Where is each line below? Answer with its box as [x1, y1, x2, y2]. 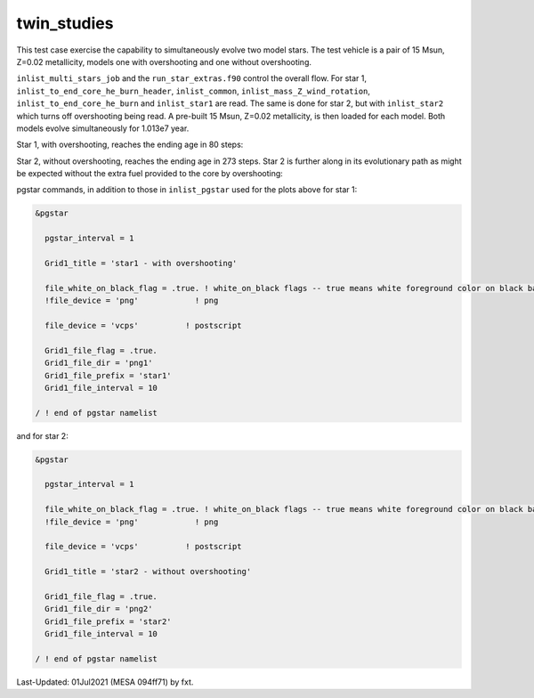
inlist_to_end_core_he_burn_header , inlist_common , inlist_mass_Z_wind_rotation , [16, 85, 371, 96]
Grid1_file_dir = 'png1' [44, 358, 153, 369]
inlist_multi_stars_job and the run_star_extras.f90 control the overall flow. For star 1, [16, 73, 368, 84]
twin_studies [16, 13, 114, 33]
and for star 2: [16, 430, 69, 441]
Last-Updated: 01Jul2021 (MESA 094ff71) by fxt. [16, 677, 194, 687]
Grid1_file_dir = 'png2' [44, 604, 153, 614]
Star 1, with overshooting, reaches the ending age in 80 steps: [16, 139, 244, 150]
